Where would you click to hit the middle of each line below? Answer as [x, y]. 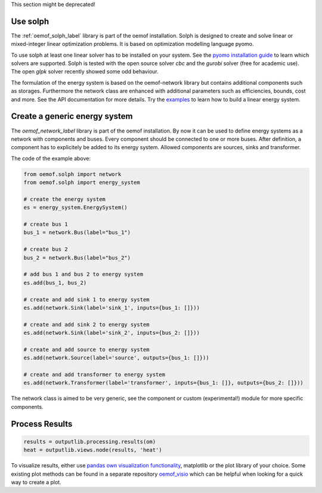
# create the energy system [64, 199]
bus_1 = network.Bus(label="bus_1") [77, 232]
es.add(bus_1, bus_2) [55, 283]
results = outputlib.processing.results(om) [90, 441]
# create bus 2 [46, 249]
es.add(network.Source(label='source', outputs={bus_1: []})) [116, 358]
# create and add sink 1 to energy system [86, 299]
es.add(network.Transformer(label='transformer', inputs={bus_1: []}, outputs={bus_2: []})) [163, 383]
